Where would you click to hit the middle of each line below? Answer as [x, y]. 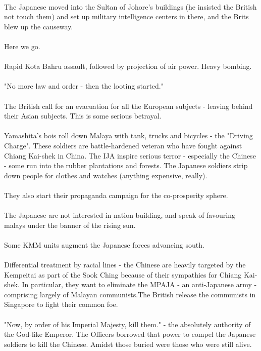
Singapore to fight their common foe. [61, 304]
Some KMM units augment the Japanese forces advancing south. [104, 244]
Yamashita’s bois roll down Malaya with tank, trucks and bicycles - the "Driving [128, 135]
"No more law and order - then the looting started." [84, 86]
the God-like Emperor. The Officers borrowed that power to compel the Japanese [130, 334]
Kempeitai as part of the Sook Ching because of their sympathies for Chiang [123, 274]
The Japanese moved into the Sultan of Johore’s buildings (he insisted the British [130, 6]
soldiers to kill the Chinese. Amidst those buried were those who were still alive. [128, 344]
